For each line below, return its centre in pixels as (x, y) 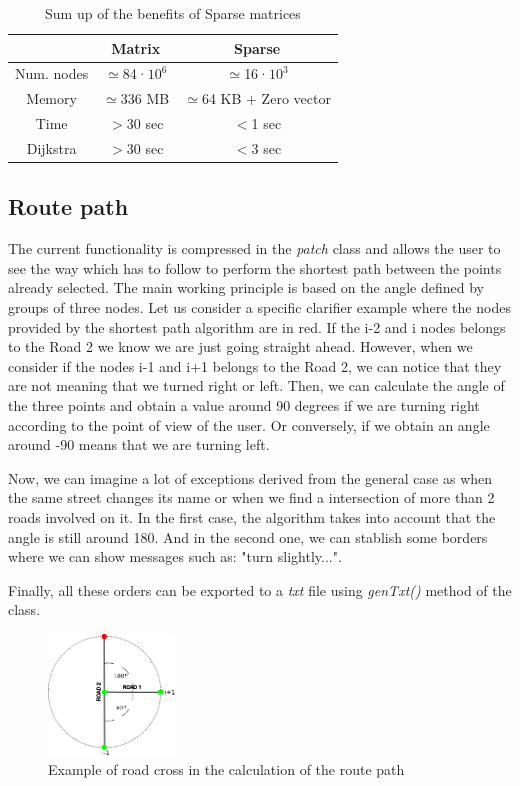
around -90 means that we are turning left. (139, 444)
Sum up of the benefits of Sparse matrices (173, 13)
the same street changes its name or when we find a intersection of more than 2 (251, 497)
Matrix (136, 47)
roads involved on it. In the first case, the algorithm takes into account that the (252, 516)
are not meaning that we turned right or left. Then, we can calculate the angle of (256, 385)
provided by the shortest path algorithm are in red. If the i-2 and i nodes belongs (257, 326)
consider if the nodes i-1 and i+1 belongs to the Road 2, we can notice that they (255, 365)
